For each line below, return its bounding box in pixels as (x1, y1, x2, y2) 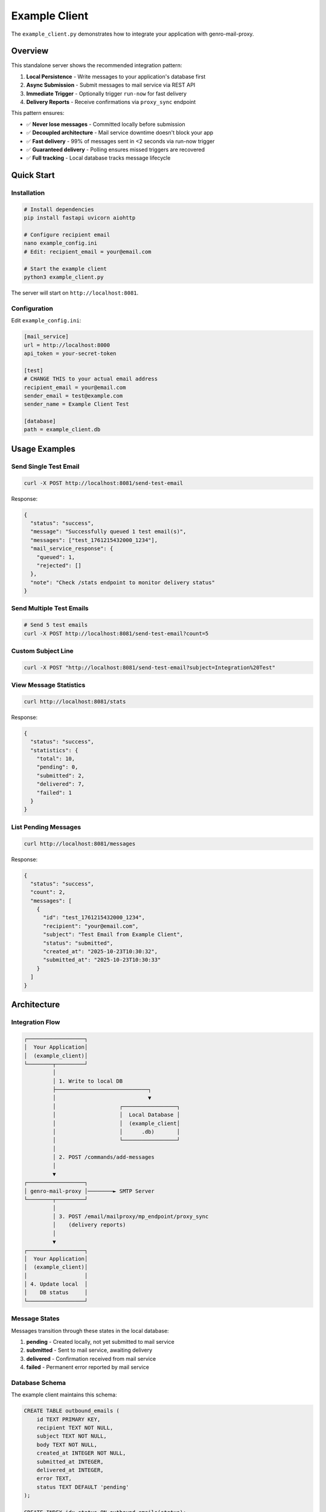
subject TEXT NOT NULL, (36, 1433, 107, 1439)
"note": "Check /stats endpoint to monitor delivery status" (30, 579, 216, 586)
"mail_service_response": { (30, 545, 113, 552)
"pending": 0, (36, 764, 78, 771)
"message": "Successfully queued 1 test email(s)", (30, 528, 187, 535)
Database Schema (11, 1378, 66, 1387)
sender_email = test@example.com (24, 392, 123, 399)
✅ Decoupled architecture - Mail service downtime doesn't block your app (26, 129, 214, 136)
